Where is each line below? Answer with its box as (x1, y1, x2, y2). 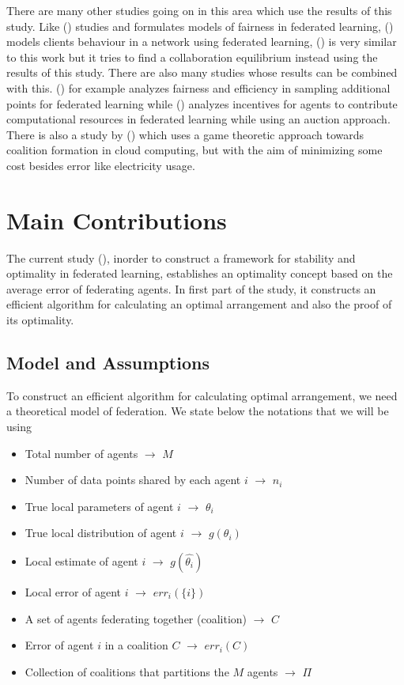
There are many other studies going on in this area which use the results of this (6, 2, 392, 18)
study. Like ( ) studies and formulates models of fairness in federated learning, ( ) (6, 17, 394, 34)
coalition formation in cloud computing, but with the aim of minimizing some (6, 142, 383, 158)
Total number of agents (25, 445, 138, 461)
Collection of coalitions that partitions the (25, 663, 229, 679)
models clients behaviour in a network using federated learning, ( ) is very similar (6, 33, 397, 50)
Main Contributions (6, 203, 227, 236)
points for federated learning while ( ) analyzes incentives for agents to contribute (6, 95, 398, 112)
